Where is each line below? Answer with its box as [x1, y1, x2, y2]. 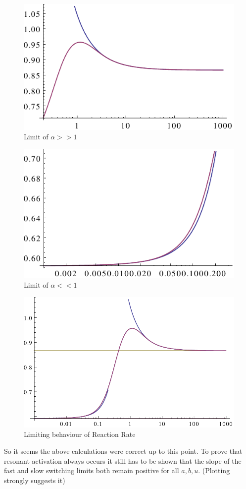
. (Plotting [198, 465, 230, 476]
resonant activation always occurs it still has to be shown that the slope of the [4, 455, 242, 466]
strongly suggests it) [4, 475, 65, 485]
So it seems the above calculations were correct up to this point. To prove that [4, 446, 243, 456]
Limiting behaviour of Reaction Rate [24, 429, 136, 439]
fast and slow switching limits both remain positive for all [4, 465, 179, 476]
